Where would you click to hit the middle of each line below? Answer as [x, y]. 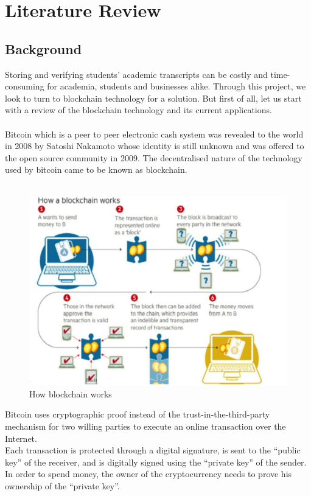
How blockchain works [71, 393]
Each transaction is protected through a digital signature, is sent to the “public [153, 450]
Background [44, 48]
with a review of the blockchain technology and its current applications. [138, 110]
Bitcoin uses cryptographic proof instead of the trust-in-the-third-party [138, 414]
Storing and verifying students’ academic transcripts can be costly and [136, 74]
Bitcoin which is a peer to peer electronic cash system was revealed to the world [154, 134]
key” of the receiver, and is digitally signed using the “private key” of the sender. [156, 462]
